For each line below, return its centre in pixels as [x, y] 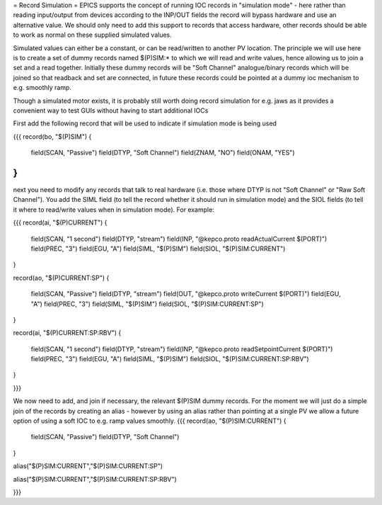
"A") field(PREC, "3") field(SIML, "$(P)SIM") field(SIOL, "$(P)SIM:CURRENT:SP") [147, 304]
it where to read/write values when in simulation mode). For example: [114, 210]
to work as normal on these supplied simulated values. [93, 35]
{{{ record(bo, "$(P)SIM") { [52, 136]
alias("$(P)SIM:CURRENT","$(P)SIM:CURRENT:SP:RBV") [95, 479]
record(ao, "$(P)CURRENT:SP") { [61, 278]
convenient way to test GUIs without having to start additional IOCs [111, 110]
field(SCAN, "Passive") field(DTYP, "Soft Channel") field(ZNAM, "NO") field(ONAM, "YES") [163, 153]
